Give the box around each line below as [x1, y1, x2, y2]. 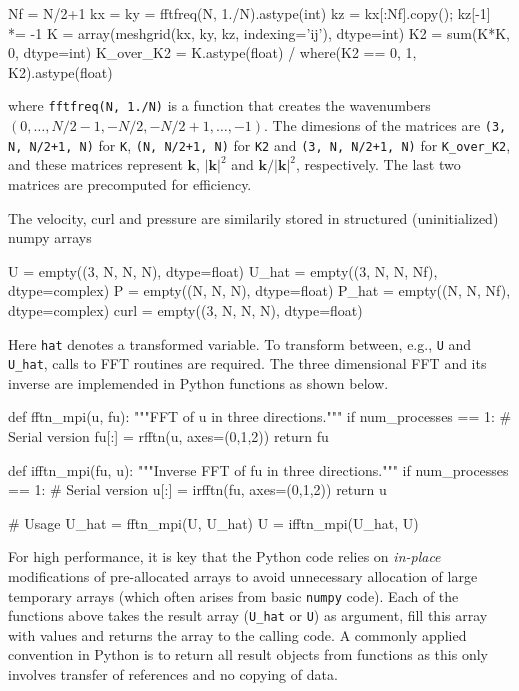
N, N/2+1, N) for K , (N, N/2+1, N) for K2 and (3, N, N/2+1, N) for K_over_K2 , [8, 134, 511, 155]
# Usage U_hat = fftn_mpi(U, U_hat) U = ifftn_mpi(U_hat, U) [8, 512, 419, 533]
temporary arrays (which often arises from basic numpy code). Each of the [8, 585, 459, 606]
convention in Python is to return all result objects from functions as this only [8, 644, 488, 665]
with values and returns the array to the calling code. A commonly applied [8, 624, 467, 645]
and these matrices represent [8, 154, 183, 175]
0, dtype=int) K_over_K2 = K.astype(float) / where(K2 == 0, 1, [8, 42, 417, 63]
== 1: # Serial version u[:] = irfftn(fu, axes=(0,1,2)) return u [8, 479, 387, 500]
